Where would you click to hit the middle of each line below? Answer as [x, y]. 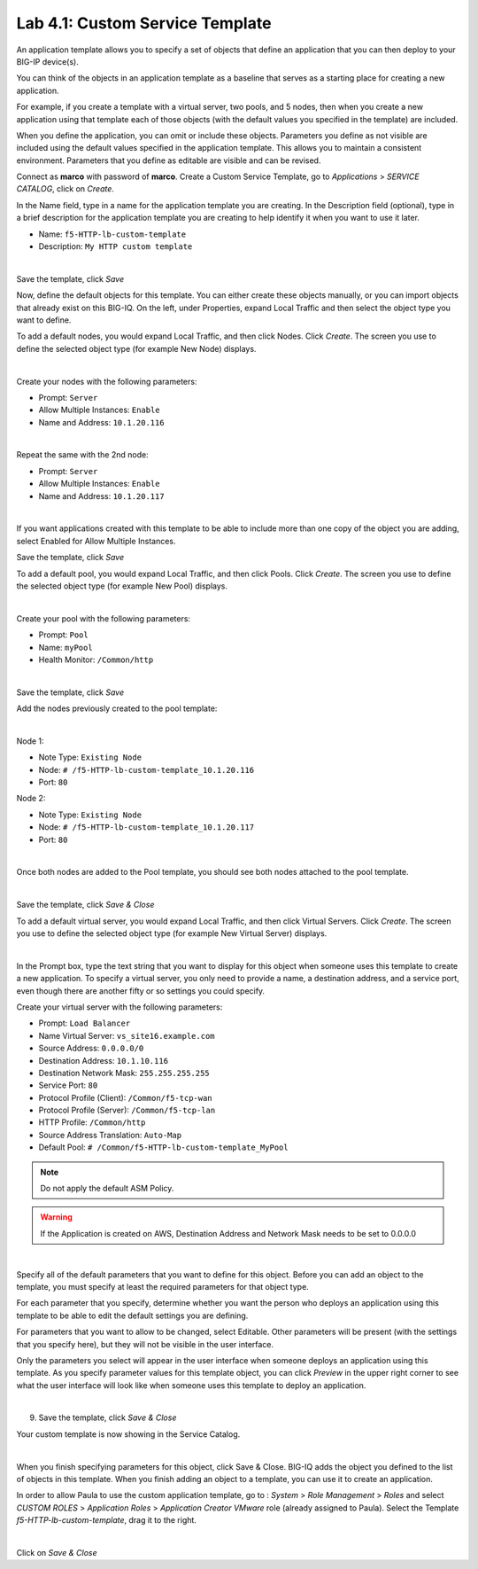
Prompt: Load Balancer [85, 1023]
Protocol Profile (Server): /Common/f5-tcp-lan [127, 1110]
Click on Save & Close [57, 1553]
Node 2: [31, 799]
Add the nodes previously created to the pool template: [117, 708]
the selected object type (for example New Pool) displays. [122, 586]
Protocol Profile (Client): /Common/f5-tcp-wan [125, 1097]
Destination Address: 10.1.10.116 [103, 1060]
